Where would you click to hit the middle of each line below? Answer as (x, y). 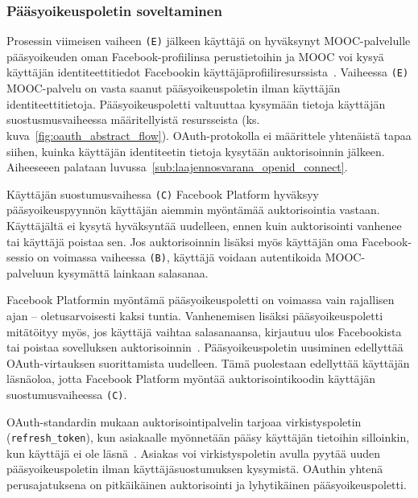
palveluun (31, 272)
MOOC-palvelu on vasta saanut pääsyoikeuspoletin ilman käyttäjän (174, 88)
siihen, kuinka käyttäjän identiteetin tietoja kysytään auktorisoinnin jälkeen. (196, 151)
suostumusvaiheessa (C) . (67, 394)
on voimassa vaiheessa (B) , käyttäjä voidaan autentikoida (180, 257)
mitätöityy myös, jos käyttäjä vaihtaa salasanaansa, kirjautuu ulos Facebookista (204, 331)
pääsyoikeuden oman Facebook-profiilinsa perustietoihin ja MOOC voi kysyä (195, 56)
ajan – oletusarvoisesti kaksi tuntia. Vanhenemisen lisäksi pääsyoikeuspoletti (195, 315)
